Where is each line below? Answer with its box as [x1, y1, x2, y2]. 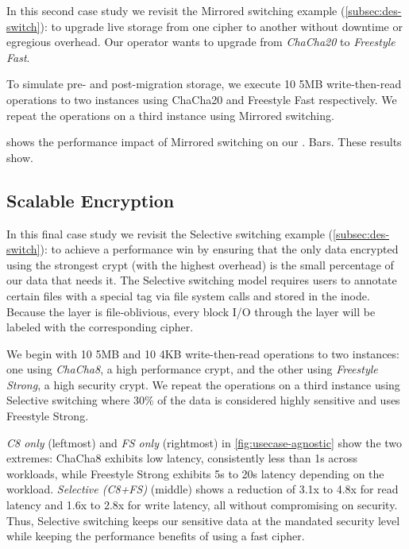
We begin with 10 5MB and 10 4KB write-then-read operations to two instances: [6, 345, 399, 361]
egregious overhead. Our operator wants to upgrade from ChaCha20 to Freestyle [6, 33, 395, 50]
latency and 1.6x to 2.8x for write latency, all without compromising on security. [6, 497, 398, 513]
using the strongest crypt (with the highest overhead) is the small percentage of [6, 256, 394, 273]
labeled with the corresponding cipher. [6, 319, 194, 335]
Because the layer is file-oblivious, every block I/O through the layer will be [6, 303, 376, 319]
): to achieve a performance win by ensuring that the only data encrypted [40, 241, 399, 257]
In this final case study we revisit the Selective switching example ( [6, 225, 334, 242]
